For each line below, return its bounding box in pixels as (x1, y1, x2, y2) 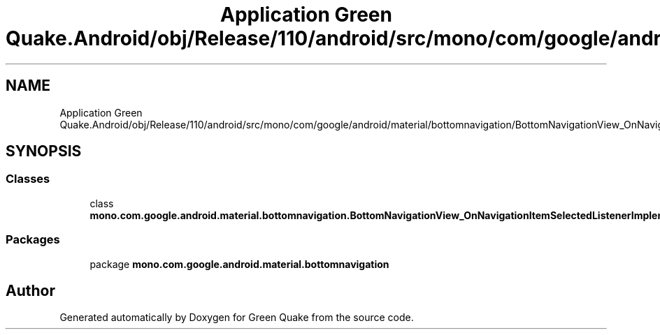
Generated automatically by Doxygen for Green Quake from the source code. (59, 311, 414, 324)
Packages (6, 232, 60, 247)
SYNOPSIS (6, 142, 82, 161)
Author (6, 281, 55, 299)
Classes (6, 172, 50, 186)
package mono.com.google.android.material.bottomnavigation (89, 258, 389, 270)
